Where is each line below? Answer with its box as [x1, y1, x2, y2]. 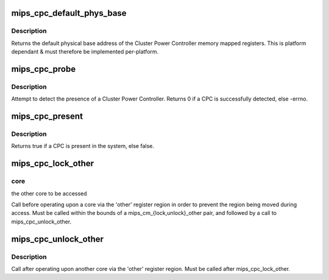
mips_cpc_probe [11, 64, 76, 74]
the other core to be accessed [11, 189, 88, 197]
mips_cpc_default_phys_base [11, 8, 127, 18]
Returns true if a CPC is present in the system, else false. [11, 142, 155, 150]
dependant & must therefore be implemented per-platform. [11, 48, 159, 55]
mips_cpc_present [11, 111, 83, 122]
